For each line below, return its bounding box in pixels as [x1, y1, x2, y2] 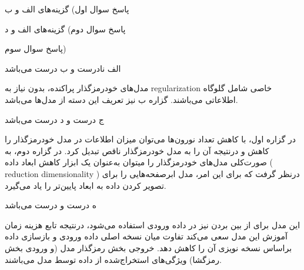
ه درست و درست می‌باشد [5, 199, 97, 211]
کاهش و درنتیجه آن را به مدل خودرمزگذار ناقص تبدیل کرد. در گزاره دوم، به [5, 144, 269, 156]
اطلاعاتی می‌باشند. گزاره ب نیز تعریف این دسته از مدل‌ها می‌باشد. [5, 93, 238, 105]
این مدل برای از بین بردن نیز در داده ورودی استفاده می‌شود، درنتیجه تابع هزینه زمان [5, 218, 300, 231]
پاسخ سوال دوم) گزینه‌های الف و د [5, 22, 126, 35]
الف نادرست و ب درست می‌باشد [5, 62, 121, 74]
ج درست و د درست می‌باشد [5, 113, 104, 125]
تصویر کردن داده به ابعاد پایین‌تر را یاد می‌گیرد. [5, 179, 166, 191]
